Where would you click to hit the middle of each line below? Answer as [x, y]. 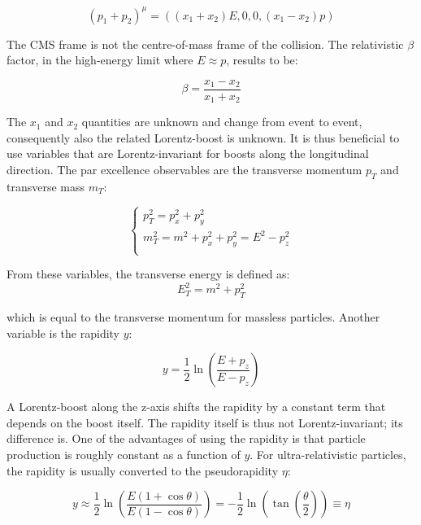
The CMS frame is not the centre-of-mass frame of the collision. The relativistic [205, 44]
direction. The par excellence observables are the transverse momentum [184, 169]
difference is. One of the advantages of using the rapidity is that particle [186, 438]
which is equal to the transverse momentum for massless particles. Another [193, 317]
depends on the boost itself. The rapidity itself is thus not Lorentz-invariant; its [205, 422]
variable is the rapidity [63, 332]
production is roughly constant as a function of [124, 455]
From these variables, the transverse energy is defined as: [148, 274]
